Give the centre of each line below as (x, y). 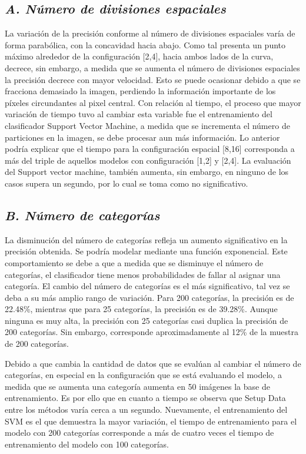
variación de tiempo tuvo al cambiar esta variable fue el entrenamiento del (139, 114)
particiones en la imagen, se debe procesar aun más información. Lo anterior (142, 137)
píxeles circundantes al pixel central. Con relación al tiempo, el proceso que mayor (153, 102)
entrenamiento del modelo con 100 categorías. (87, 444)
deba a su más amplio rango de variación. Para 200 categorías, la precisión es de (149, 297)
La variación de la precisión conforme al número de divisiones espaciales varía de (150, 33)
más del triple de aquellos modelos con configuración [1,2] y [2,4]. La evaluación (148, 160)
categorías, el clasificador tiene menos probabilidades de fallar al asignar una (143, 274)
